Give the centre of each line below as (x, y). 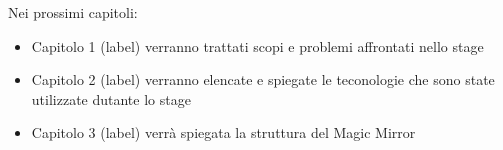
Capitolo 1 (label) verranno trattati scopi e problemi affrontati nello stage (257, 45)
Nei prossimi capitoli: (73, 12)
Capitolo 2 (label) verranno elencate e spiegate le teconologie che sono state (263, 79)
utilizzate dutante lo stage (111, 98)
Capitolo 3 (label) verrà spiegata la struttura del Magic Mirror (223, 132)
